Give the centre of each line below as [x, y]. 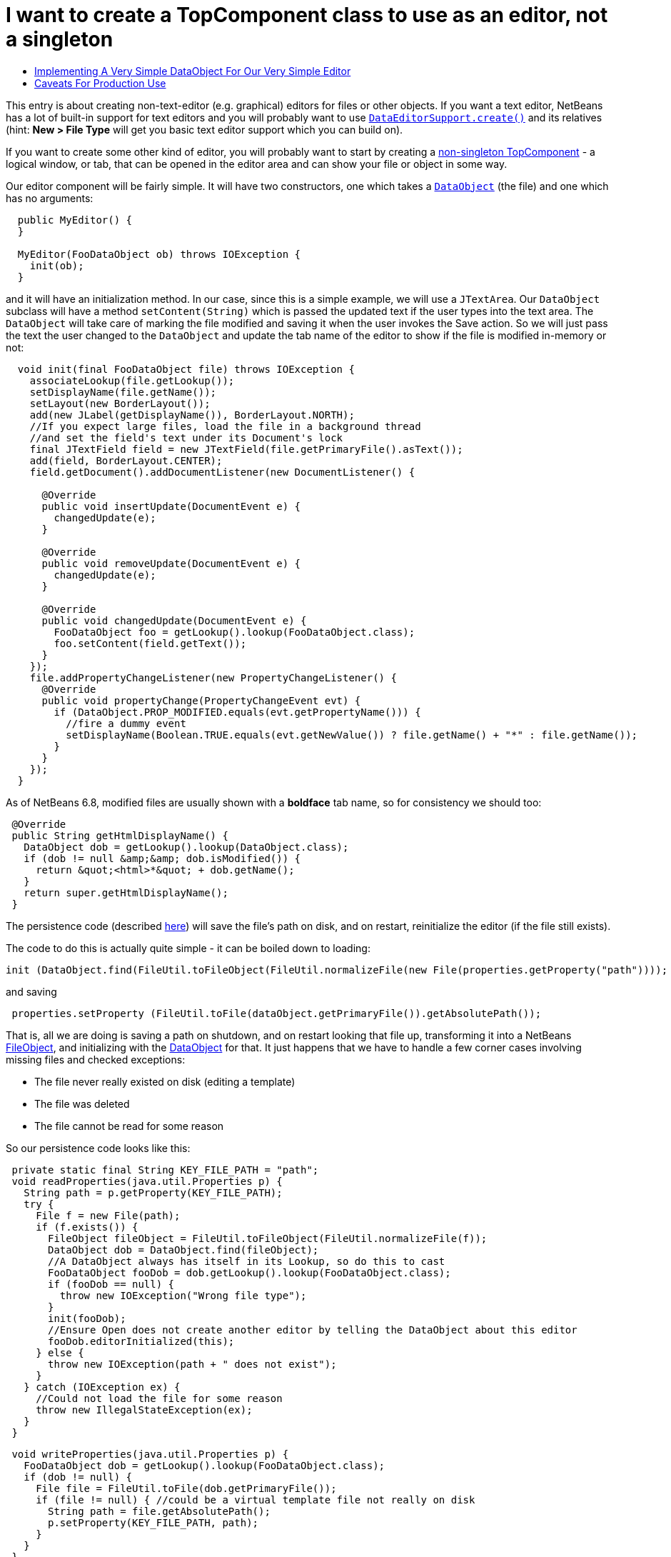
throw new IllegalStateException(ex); [144, 1410]
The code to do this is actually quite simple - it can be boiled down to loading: [188, 948]
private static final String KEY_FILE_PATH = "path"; [165, 1170]
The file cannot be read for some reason [129, 1126]
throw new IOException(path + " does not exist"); [192, 1364]
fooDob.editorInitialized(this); [141, 1341]
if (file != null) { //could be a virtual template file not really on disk [256, 1500]
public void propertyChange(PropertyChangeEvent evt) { [201, 700]
